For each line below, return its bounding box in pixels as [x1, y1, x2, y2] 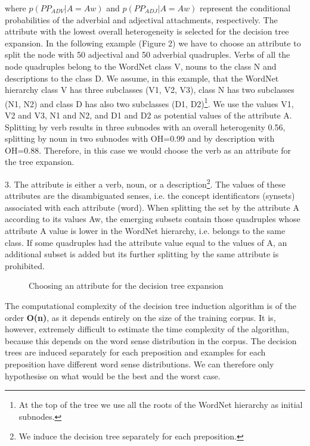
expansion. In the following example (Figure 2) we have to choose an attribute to [5, 36, 301, 49]
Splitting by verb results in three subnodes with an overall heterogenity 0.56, [5, 120, 286, 133]
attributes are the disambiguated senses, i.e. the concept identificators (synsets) [5, 189, 295, 202]
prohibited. [5, 259, 45, 272]
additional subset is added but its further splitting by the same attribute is [5, 248, 279, 260]
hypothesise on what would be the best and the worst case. [5, 369, 221, 382]
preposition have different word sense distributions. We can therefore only [5, 357, 274, 370]
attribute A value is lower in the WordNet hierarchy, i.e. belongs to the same [5, 224, 286, 236]
